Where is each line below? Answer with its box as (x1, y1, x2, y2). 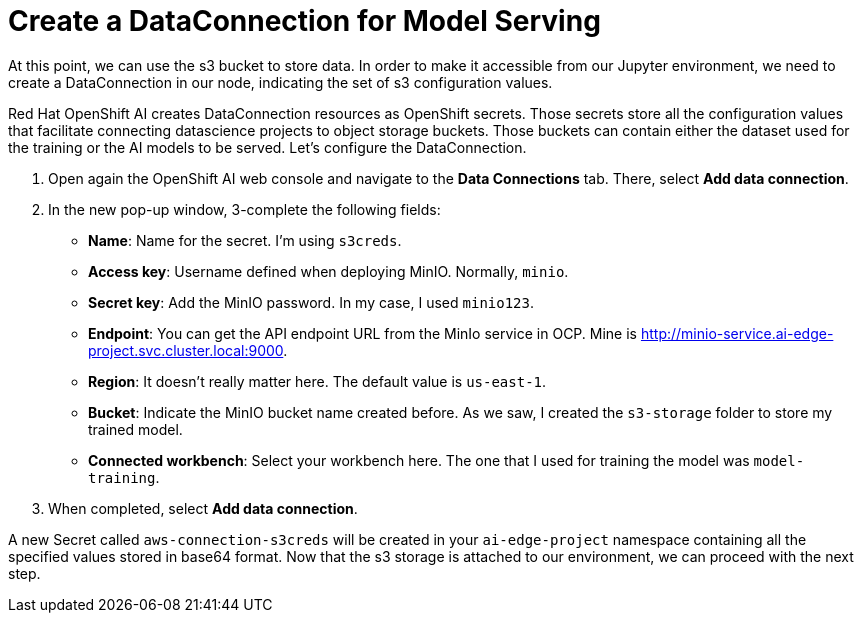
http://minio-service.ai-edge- (640, 324, 834, 342)
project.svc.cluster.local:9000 (88, 341, 284, 359)
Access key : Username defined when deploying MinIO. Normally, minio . (88, 262, 569, 280)
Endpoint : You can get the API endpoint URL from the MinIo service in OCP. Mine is (88, 324, 637, 342)
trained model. (88, 420, 183, 438)
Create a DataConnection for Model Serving (8, 4, 601, 38)
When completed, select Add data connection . (48, 499, 358, 517)
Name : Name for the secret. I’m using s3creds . (88, 231, 402, 249)
